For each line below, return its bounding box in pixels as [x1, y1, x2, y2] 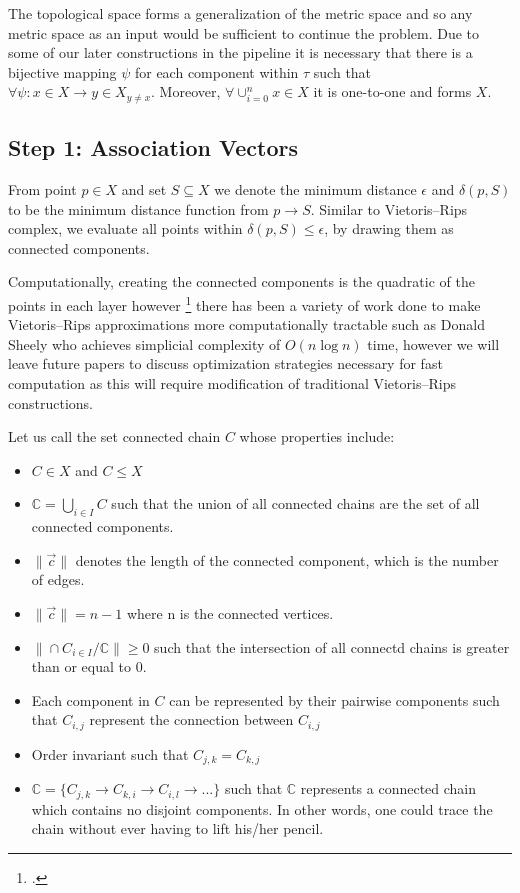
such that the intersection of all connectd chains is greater [154, 636, 510, 657]
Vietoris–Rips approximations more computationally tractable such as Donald [8, 314, 485, 335]
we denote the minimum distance [214, 179, 417, 200]
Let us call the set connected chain [8, 426, 221, 447]
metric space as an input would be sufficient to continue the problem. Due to [8, 22, 480, 43]
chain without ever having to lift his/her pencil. [31, 818, 324, 839]
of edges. [31, 569, 85, 590]
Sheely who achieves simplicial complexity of [8, 333, 281, 354]
